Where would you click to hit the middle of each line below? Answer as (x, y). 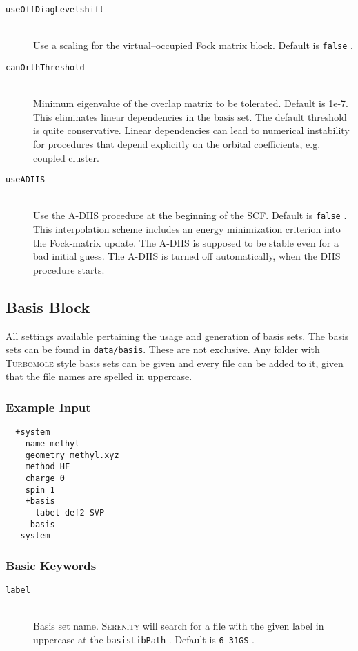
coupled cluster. (66, 157)
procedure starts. (69, 269)
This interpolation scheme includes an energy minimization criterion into (187, 229)
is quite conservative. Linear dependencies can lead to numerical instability (191, 130)
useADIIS (26, 180)
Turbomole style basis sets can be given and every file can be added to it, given (175, 362)
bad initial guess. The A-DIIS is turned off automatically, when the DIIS (187, 256)
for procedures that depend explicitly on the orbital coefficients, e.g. (177, 143)
